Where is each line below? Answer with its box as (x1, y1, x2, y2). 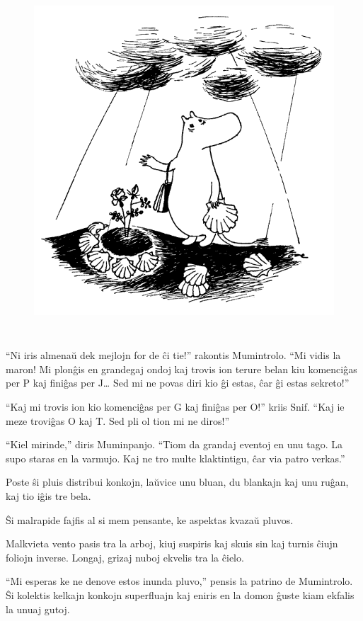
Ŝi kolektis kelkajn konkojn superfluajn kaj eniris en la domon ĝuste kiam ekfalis (6, 587, 355, 602)
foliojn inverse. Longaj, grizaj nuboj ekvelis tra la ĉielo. (6, 549, 244, 564)
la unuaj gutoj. (6, 601, 70, 616)
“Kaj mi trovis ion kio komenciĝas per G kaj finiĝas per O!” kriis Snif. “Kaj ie (6, 399, 345, 414)
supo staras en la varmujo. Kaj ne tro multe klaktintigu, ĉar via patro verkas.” (6, 450, 345, 465)
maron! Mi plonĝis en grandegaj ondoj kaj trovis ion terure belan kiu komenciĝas (6, 361, 357, 376)
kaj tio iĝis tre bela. (6, 489, 91, 503)
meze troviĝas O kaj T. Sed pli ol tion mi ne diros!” (6, 413, 229, 428)
